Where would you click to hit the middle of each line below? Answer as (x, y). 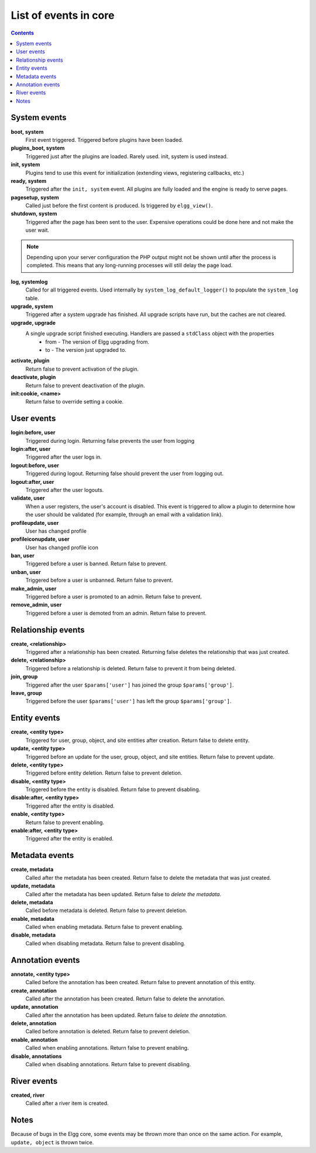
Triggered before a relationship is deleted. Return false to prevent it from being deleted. (131, 668)
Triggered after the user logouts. (65, 490)
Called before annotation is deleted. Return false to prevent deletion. (108, 1032)
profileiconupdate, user (40, 539)
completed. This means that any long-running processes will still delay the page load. (130, 265)
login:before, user (33, 433)
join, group (24, 677)
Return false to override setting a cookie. (75, 402)
